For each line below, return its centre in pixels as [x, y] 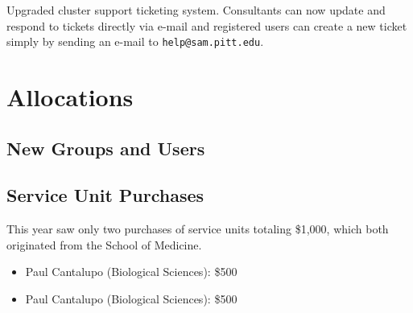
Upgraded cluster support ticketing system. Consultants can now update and [196, 10]
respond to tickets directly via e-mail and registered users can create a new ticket [207, 25]
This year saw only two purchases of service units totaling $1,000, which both [198, 229]
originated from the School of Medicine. [104, 244]
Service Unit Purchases [105, 195]
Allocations [70, 97]
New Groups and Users [106, 148]
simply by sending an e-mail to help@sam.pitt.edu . [135, 41]
